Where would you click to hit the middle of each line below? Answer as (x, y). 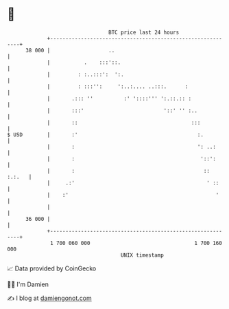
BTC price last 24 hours (144, 32)
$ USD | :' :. (106, 135)
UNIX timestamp (142, 255)
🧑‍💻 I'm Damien (28, 284)
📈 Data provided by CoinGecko (52, 268)
